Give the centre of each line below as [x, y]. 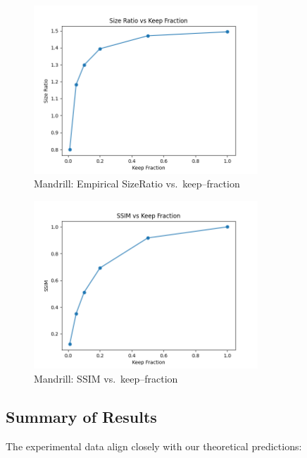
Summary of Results [81, 416]
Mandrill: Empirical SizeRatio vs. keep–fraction [137, 184]
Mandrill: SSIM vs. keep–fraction [106, 378]
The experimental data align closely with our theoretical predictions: [154, 446]
